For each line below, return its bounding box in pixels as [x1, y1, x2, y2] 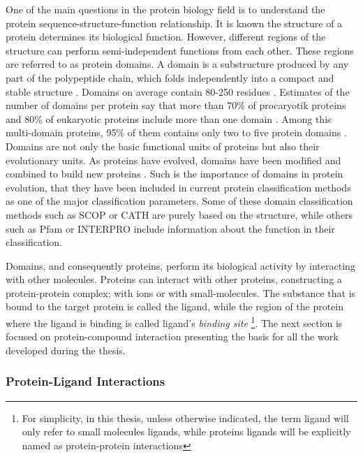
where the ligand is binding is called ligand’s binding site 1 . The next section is [6, 314, 343, 330]
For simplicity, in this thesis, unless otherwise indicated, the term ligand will [22, 410, 349, 425]
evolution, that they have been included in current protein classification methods [6, 180, 351, 194]
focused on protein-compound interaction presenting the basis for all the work [6, 329, 339, 344]
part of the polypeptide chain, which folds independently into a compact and [6, 70, 334, 85]
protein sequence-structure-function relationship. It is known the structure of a [6, 15, 343, 30]
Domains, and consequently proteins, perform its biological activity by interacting [6, 258, 355, 273]
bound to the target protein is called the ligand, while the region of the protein [6, 299, 344, 314]
